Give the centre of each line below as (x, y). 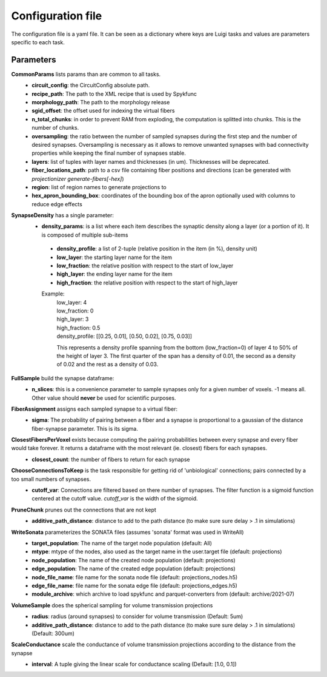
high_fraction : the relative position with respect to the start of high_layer (147, 283)
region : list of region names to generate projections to (99, 187)
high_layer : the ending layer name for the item (114, 274)
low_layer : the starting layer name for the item (114, 257)
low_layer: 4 (72, 302)
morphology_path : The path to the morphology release (101, 103)
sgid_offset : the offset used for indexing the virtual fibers (103, 111)
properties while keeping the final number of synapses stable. (109, 153)
